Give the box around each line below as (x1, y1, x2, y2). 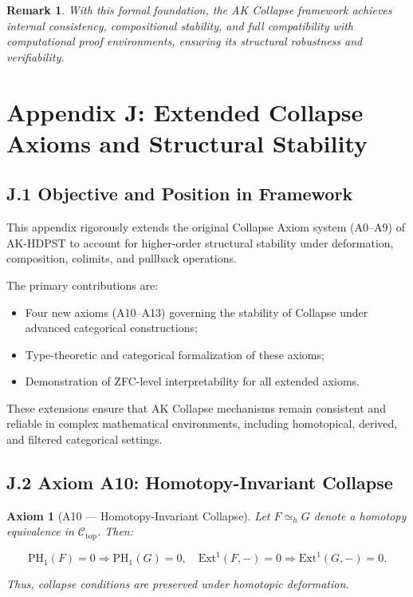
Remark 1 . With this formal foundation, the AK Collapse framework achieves (6, 2, 392, 18)
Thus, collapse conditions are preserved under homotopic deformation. (6, 575, 349, 592)
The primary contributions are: (6, 276, 159, 293)
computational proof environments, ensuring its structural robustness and (6, 33, 363, 49)
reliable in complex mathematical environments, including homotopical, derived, (6, 415, 398, 432)
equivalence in (6, 523, 74, 540)
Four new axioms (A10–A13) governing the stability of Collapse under (25, 303, 368, 320)
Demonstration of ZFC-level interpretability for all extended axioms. (25, 373, 360, 389)
